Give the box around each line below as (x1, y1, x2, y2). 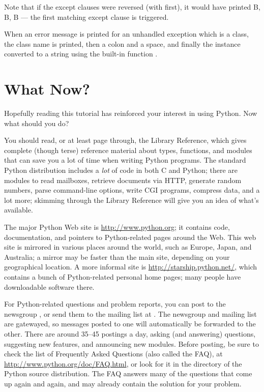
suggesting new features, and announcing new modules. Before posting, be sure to (4, 338, 259, 349)
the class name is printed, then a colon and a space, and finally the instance (4, 38, 241, 49)
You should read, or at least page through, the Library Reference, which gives (4, 135, 247, 145)
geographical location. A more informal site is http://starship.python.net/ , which (4, 261, 257, 272)
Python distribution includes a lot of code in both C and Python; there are (4, 165, 238, 175)
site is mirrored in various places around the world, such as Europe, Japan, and (4, 242, 252, 252)
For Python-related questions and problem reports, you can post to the (4, 298, 226, 309)
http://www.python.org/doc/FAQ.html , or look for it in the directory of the (4, 358, 242, 369)
